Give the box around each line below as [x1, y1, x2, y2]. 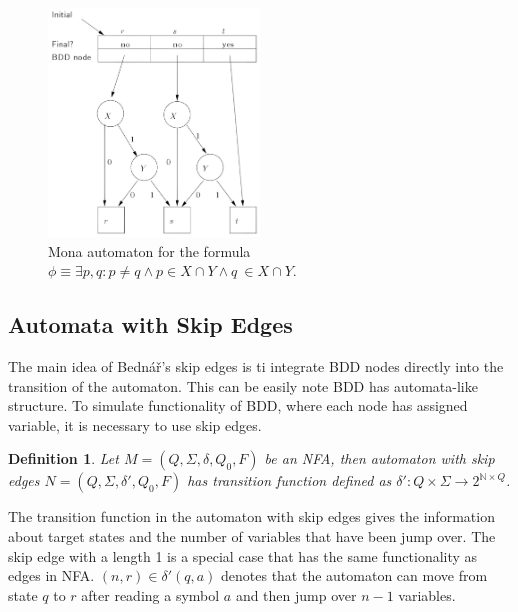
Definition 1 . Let [8, 448, 119, 469]
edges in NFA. [8, 565, 95, 586]
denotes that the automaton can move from [221, 565, 488, 586]
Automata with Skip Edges [8, 309, 293, 340]
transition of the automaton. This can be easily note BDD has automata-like [8, 375, 478, 396]
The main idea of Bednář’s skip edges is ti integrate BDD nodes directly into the [8, 355, 504, 376]
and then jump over [235, 584, 357, 605]
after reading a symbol [81, 584, 220, 605]
